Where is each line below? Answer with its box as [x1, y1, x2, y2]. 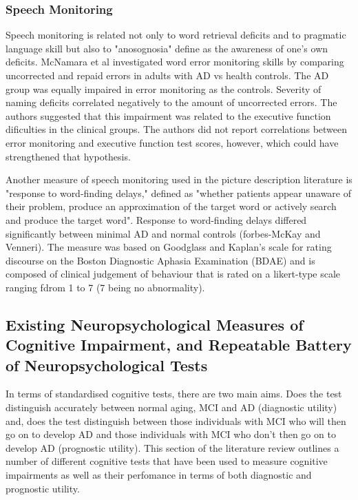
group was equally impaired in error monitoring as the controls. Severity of [6, 81, 322, 96]
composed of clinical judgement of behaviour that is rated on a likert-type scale [6, 267, 341, 281]
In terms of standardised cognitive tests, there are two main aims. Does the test [6, 386, 342, 401]
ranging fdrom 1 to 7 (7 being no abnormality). [6, 280, 205, 294]
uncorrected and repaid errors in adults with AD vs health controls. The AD [6, 68, 329, 82]
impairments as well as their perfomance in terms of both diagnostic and [6, 468, 312, 482]
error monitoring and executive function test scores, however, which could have [6, 135, 339, 149]
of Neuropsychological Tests [6, 354, 208, 375]
